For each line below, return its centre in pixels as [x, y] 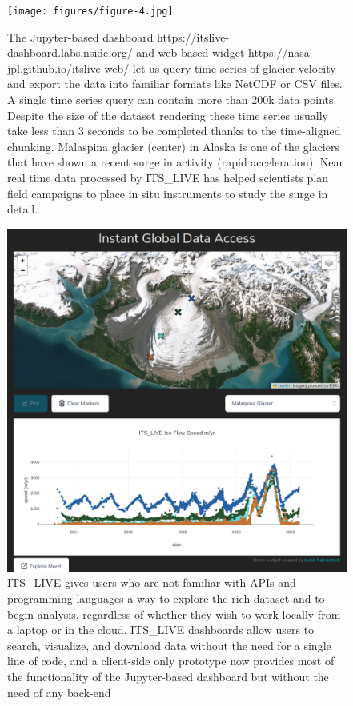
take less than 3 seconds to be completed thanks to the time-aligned [174, 131]
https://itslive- [193, 36]
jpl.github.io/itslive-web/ [68, 68]
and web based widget [191, 52]
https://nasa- [281, 52]
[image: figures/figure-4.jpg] [90, 11]
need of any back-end [59, 692]
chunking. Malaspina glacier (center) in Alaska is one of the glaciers [173, 146]
